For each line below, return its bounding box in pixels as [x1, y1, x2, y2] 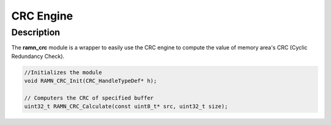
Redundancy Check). [11, 52, 64, 60]
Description [11, 27, 61, 38]
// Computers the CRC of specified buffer [24, 95, 154, 101]
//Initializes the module [24, 69, 102, 76]
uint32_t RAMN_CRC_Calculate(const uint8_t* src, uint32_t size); [24, 103, 228, 110]
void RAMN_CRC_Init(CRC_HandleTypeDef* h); [24, 77, 158, 85]
